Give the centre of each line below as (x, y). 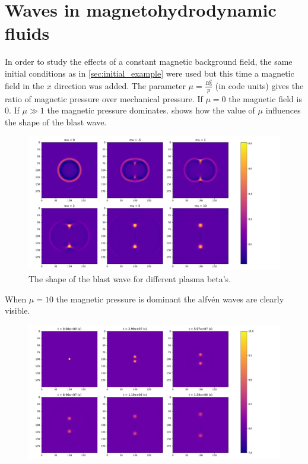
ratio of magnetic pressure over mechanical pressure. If (104, 98)
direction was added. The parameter (120, 85)
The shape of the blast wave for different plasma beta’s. (130, 279)
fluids (27, 33)
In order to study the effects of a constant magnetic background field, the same (149, 61)
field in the (25, 85)
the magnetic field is (265, 98)
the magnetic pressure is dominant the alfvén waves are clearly (170, 299)
